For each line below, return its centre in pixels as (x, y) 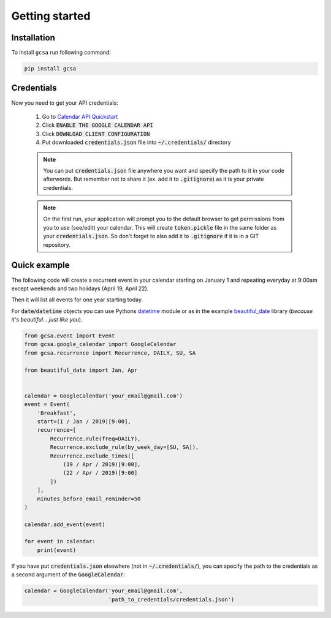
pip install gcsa (50, 69)
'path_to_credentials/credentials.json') (171, 599)
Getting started (51, 16)
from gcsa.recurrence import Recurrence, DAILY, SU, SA (110, 353)
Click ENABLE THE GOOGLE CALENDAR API (97, 125)
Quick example (40, 266)
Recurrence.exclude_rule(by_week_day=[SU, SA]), (124, 447)
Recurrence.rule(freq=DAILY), (95, 439)
